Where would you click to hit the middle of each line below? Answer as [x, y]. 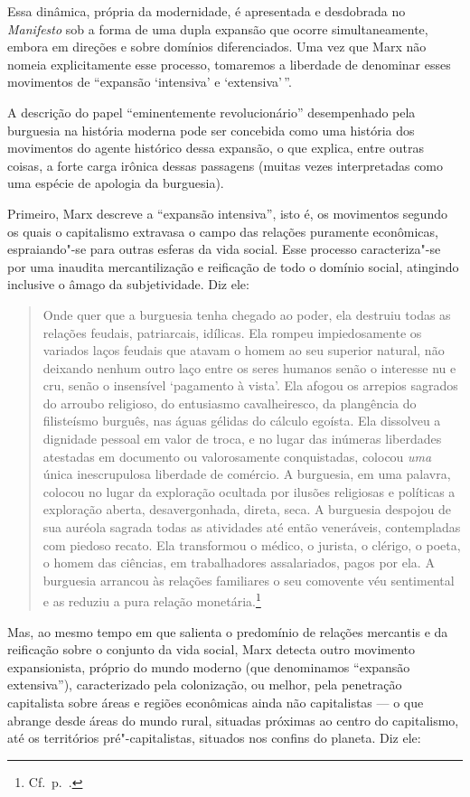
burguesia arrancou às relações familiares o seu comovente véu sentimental [249, 580]
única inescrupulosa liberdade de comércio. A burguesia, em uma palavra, [247, 474]
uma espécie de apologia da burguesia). [116, 183]
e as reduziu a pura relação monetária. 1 [152, 600]
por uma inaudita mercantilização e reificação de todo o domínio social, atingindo [233, 266]
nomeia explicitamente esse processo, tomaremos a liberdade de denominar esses [229, 64]
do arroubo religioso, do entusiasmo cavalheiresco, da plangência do [230, 403]
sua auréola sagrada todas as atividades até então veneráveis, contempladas [252, 527]
